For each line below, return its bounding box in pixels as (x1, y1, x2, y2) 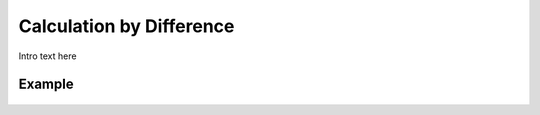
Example (18, 76, 74, 93)
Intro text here (18, 50, 77, 62)
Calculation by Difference (18, 15, 235, 37)
